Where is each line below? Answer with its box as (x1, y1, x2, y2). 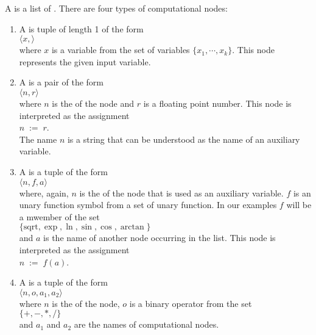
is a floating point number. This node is (143, 96, 292, 109)
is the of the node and (52, 96, 134, 109)
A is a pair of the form (19, 76, 104, 88)
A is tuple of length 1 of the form (19, 22, 144, 35)
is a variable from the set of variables (51, 43, 190, 56)
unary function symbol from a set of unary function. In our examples (19, 198, 277, 211)
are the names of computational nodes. (74, 318, 219, 331)
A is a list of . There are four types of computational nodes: (5, 2, 228, 14)
